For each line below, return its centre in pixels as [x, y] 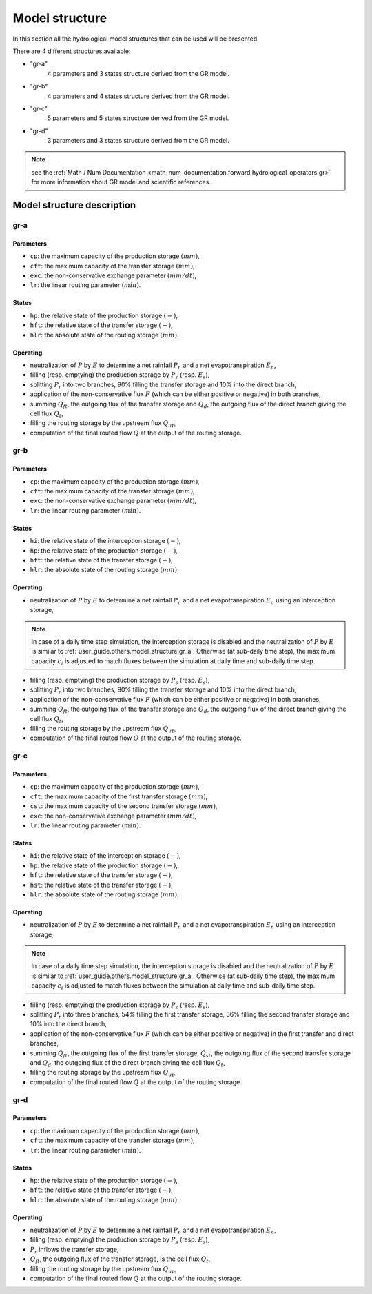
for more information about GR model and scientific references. [121, 182]
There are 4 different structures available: [72, 51]
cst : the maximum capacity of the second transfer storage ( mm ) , [124, 806]
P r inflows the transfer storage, [74, 1250]
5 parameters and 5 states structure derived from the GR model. [138, 118]
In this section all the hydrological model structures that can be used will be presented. [136, 39]
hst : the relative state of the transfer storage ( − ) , [102, 885]
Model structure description [74, 205]
